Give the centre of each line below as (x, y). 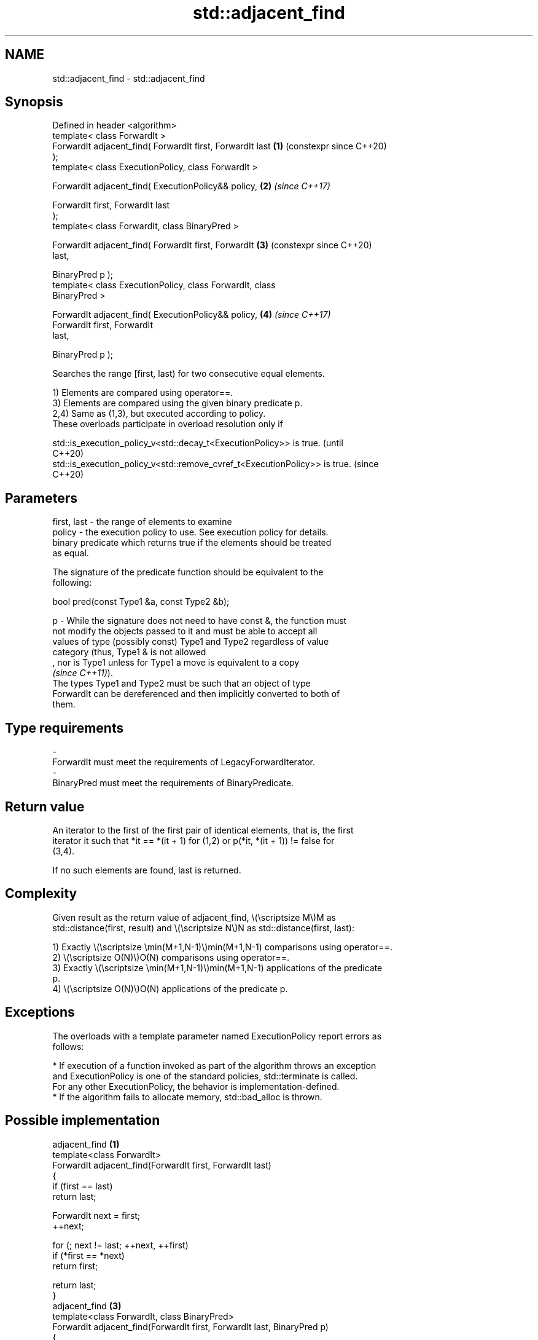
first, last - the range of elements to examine (142, 522)
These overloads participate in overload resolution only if (168, 424)
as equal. (71, 553)
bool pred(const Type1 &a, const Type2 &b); (141, 602)
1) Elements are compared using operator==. (143, 393)
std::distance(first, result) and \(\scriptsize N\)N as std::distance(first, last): (203, 928)
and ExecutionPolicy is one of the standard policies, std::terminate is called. (205, 1076)
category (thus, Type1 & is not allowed (129, 652)
